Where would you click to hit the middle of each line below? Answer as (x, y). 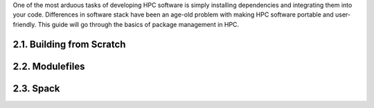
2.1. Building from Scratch (69, 44)
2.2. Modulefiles (49, 66)
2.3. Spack (36, 88)
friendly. (25, 24)
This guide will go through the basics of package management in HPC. (138, 24)
